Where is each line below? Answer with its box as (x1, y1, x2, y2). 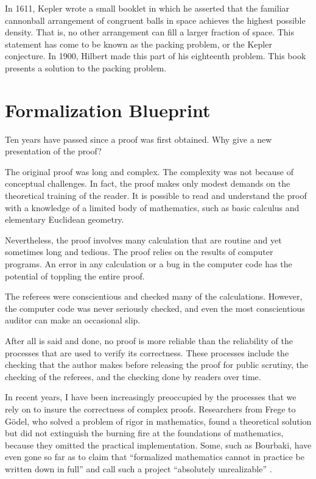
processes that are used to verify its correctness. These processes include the (5, 346, 289, 359)
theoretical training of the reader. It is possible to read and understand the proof (5, 189, 307, 202)
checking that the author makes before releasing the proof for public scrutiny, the (5, 358, 308, 371)
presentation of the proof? (5, 145, 102, 157)
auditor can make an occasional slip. (5, 314, 141, 326)
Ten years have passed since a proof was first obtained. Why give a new (5, 132, 272, 145)
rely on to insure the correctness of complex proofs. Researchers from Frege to (5, 402, 296, 415)
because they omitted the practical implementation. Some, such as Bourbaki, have (5, 438, 312, 451)
